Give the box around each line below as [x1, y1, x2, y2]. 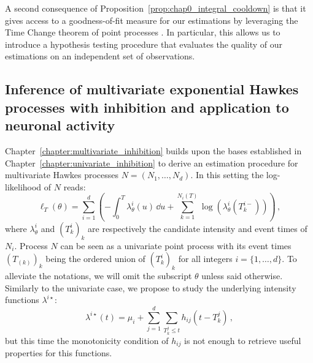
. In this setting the [190, 168, 264, 181]
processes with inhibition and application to [5, 97, 289, 116]
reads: [63, 180, 86, 193]
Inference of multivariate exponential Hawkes [5, 80, 299, 99]
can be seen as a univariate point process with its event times [60, 239, 292, 252]
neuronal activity [5, 116, 115, 135]
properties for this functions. [5, 346, 112, 359]
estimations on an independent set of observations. [5, 50, 195, 62]
